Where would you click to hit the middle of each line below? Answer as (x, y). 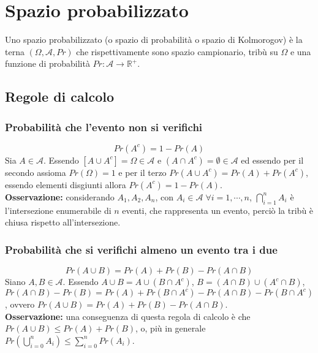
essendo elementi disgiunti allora (66, 184)
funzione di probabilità (47, 63)
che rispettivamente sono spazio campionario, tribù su (177, 51)
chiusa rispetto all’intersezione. (63, 222)
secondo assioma (36, 172)
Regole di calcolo (60, 97)
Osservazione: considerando (60, 196)
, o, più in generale (171, 328)
